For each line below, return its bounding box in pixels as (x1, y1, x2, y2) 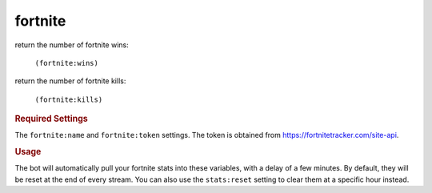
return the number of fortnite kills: (14, 76, 126, 86)
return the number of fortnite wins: (14, 40, 129, 50)
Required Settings (14, 113, 88, 124)
